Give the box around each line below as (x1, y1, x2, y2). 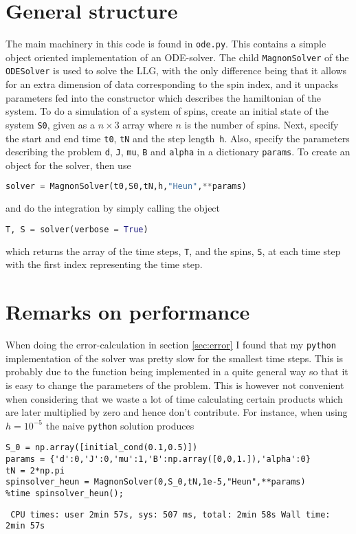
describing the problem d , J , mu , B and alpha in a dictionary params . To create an (5, 144, 351, 159)
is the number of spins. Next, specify (184, 117, 339, 131)
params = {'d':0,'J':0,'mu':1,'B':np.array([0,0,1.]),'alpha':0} (5, 454, 311, 465)
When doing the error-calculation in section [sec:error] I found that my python (5, 337, 336, 352)
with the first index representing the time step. (5, 257, 203, 271)
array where (122, 117, 173, 131)
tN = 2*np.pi (5, 465, 65, 476)
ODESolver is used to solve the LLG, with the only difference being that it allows (5, 63, 347, 78)
